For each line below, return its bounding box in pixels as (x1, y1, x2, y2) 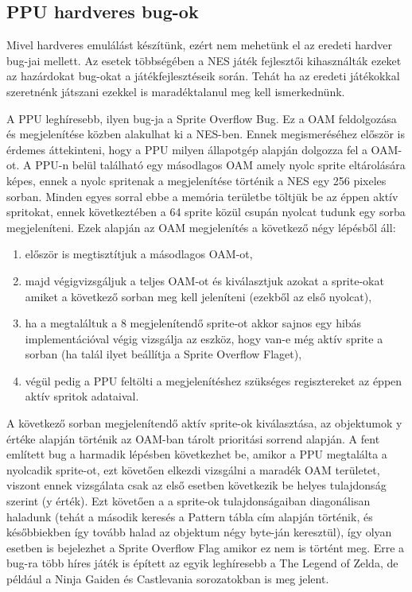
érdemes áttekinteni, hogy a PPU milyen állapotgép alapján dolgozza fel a (6, 141, 367, 157)
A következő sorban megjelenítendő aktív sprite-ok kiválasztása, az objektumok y (6, 415, 402, 431)
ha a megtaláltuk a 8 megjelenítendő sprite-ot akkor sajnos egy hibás (25, 315, 362, 331)
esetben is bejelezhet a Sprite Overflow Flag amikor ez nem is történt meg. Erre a (6, 539, 405, 555)
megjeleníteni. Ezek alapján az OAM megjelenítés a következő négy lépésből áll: (6, 219, 396, 235)
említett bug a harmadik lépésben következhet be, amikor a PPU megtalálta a (6, 446, 387, 462)
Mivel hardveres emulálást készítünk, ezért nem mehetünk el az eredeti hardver (6, 37, 392, 53)
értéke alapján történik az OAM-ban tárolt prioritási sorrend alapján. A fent (6, 430, 380, 447)
